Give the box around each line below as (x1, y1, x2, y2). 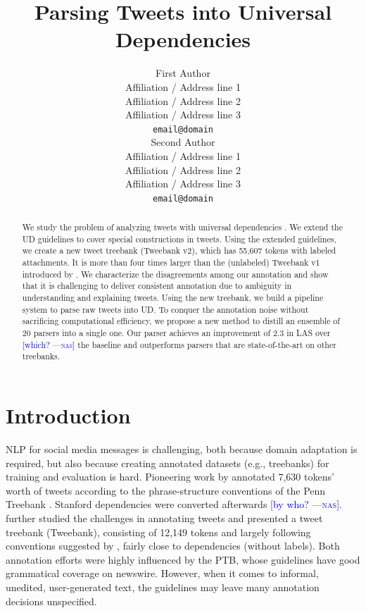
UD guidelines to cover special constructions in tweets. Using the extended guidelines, (22, 233, 336, 244)
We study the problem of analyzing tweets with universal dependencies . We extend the (22, 221, 343, 233)
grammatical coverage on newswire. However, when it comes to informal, (6, 566, 319, 581)
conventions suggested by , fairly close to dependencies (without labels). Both (6, 538, 340, 553)
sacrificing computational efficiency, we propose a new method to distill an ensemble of (22, 315, 340, 327)
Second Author (151, 135, 215, 149)
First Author (156, 66, 210, 80)
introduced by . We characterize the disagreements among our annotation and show (22, 268, 329, 280)
